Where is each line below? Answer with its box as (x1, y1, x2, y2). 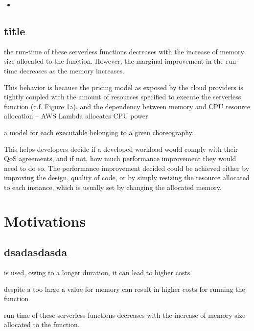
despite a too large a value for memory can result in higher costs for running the (4, 284, 245, 294)
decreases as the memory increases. (19, 65, 124, 75)
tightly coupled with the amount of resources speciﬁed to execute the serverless (4, 92, 241, 102)
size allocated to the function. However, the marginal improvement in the (4, 56, 224, 66)
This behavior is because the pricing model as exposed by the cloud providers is (4, 82, 243, 92)
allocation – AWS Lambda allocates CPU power (4, 111, 148, 121)
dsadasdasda (4, 244, 68, 260)
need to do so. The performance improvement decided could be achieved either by (4, 163, 250, 173)
